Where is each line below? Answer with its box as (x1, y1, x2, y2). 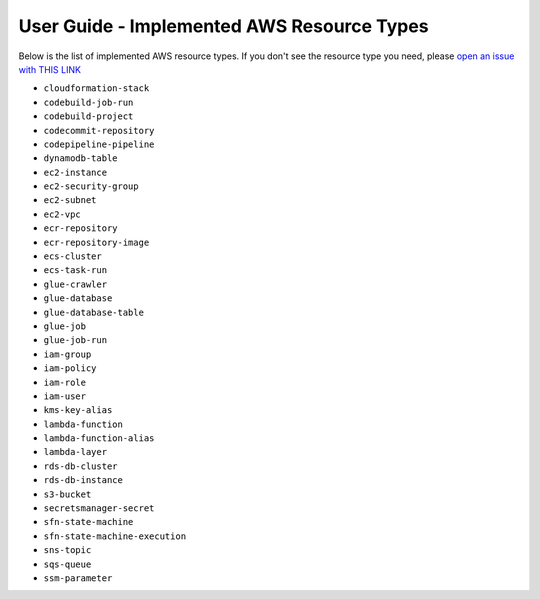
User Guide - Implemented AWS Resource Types (18, 15, 429, 37)
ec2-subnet (43, 195, 97, 206)
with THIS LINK (18, 63, 82, 75)
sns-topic (43, 545, 92, 556)
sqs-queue (43, 558, 92, 570)
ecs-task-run (43, 265, 108, 276)
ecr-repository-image (43, 236, 150, 248)
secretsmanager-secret (43, 503, 155, 514)
